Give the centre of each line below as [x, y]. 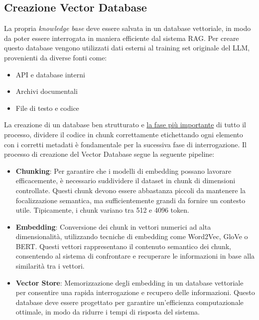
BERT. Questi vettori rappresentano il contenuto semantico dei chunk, [124, 246]
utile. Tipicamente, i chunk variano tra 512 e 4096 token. [102, 210]
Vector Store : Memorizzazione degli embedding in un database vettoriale [129, 282]
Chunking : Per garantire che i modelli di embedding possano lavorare [124, 170]
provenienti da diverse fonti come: [56, 57]
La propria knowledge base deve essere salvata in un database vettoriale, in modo [128, 28]
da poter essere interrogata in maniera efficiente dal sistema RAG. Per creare [122, 38]
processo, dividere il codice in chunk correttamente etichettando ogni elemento [124, 134]
